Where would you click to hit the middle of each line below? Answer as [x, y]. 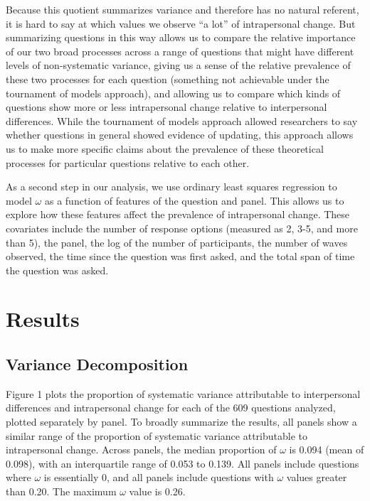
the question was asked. [57, 270]
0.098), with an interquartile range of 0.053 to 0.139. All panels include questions [183, 463]
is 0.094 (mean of [327, 449]
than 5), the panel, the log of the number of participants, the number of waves [177, 242]
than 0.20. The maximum [61, 491]
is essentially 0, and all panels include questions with [159, 477]
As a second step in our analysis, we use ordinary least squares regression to [171, 187]
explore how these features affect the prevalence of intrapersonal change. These [178, 214]
